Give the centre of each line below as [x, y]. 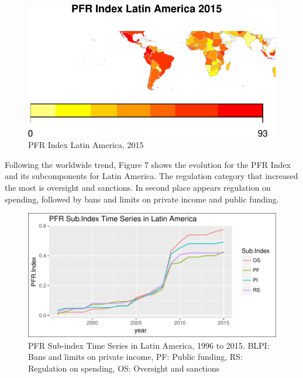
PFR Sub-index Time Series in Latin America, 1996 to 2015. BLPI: [149, 345]
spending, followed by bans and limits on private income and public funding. [142, 199]
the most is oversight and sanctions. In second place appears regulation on [138, 187]
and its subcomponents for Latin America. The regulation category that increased [151, 176]
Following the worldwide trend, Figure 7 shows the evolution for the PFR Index [148, 164]
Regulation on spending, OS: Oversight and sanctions [124, 368]
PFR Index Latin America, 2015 [86, 145]
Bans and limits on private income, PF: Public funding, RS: [135, 357]
